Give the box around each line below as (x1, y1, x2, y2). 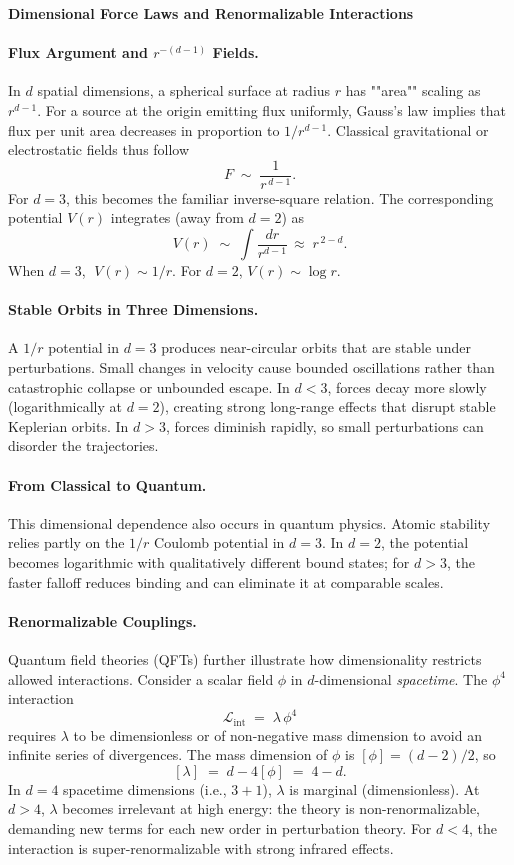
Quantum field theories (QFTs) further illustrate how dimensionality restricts (8, 648, 482, 669)
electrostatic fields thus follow (8, 139, 190, 160)
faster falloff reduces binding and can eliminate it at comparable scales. (8, 571, 444, 592)
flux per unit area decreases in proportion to (8, 119, 280, 140)
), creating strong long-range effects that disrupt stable (159, 396, 496, 417)
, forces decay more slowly (327, 376, 487, 397)
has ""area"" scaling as (345, 80, 481, 101)
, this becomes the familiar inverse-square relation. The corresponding (66, 187, 494, 208)
